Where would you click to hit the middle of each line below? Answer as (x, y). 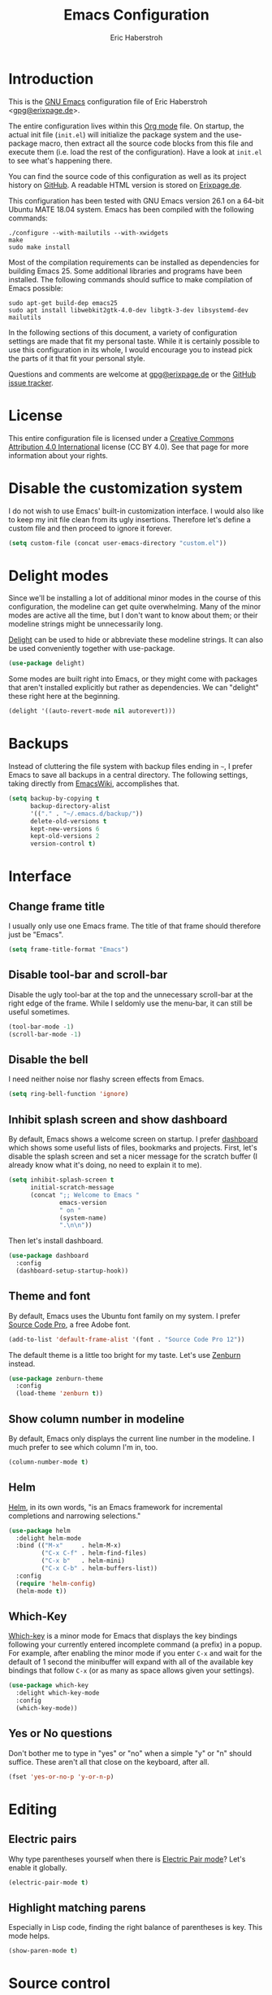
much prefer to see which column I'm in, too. (83, 1447)
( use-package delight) (47, 664)
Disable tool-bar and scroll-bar (88, 975)
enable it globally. (38, 1867)
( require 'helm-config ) (56, 1583)
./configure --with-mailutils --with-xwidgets (89, 233)
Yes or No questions (60, 1733)
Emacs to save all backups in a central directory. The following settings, (128, 775)
